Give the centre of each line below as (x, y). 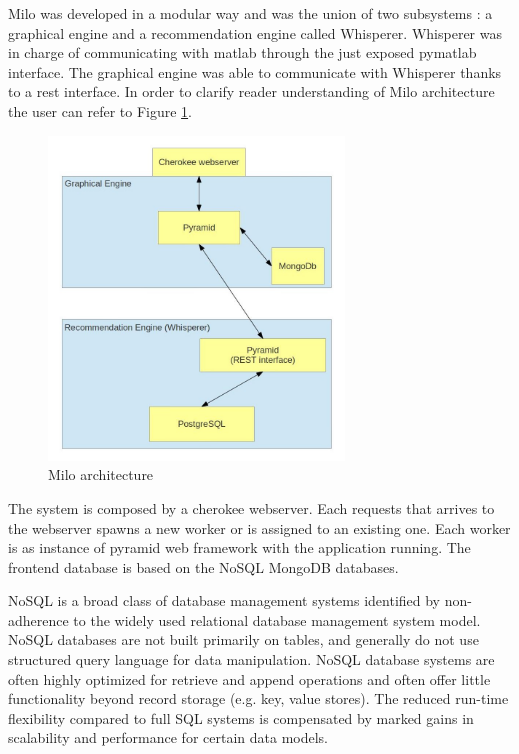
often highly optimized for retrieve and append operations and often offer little (249, 678)
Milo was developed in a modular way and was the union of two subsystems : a (250, 13)
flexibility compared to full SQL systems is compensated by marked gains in (241, 717)
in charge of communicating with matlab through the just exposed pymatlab (242, 52)
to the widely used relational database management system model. (277, 619)
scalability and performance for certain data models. (168, 737)
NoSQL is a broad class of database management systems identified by (224, 600)
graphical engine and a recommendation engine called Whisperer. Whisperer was (255, 32)
